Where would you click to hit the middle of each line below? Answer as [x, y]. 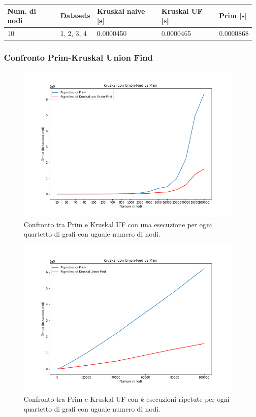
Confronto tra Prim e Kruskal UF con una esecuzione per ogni [118, 224]
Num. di [22, 11]
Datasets [75, 16]
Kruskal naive [121, 11]
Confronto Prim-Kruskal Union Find [79, 57]
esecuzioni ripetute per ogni [188, 399]
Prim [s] [233, 16]
